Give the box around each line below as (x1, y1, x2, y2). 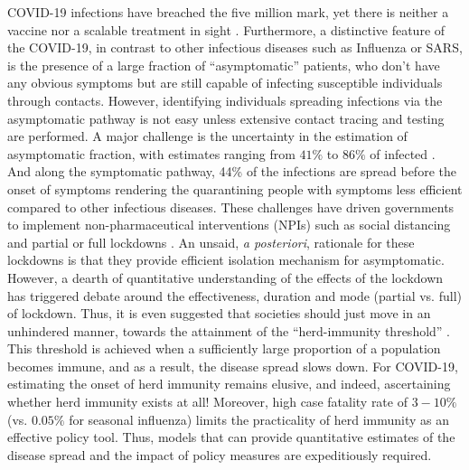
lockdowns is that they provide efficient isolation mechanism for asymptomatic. (7, 250, 445, 269)
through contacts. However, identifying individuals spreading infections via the (7, 90, 443, 109)
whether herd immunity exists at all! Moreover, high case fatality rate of (7, 392, 408, 411)
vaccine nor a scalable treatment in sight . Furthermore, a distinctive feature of (7, 20, 446, 39)
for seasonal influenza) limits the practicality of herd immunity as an (69, 409, 449, 428)
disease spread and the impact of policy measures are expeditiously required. (7, 445, 432, 464)
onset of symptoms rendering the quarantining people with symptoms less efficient (7, 179, 463, 198)
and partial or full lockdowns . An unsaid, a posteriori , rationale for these (7, 232, 415, 251)
